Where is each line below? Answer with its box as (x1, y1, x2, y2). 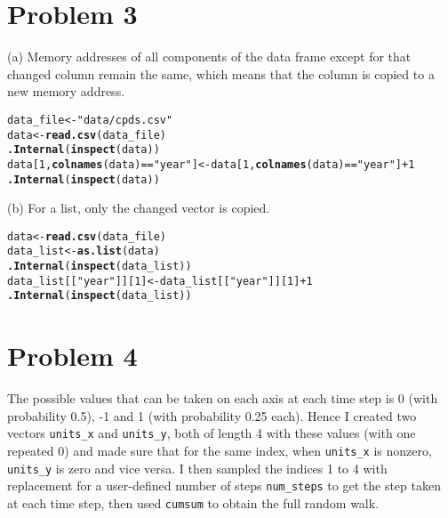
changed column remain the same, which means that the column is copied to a (7, 64, 435, 83)
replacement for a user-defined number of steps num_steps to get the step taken (7, 476, 441, 495)
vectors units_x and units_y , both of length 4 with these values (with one (7, 424, 416, 442)
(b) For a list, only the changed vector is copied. (7, 198, 270, 217)
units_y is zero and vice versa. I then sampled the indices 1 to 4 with (7, 458, 388, 477)
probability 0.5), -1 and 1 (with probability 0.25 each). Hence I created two (7, 406, 417, 425)
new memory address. (7, 82, 125, 101)
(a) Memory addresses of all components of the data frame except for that (7, 47, 412, 66)
